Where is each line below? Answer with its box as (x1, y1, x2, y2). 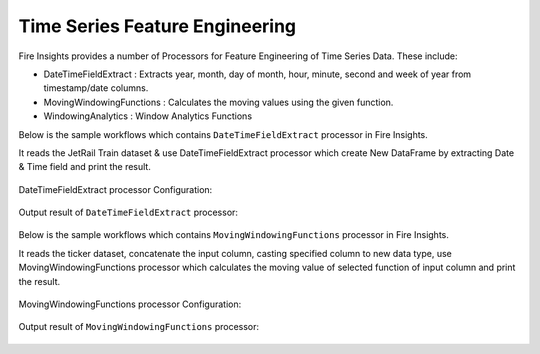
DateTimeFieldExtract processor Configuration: (18, 183, 213, 195)
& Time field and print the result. (18, 161, 152, 173)
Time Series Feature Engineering (18, 15, 297, 37)
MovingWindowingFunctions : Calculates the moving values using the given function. (43, 96, 394, 108)
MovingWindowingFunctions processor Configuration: (18, 298, 242, 310)
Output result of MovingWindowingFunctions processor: (18, 321, 260, 333)
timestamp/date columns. (43, 82, 149, 94)
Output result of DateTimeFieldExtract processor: (18, 206, 239, 219)
